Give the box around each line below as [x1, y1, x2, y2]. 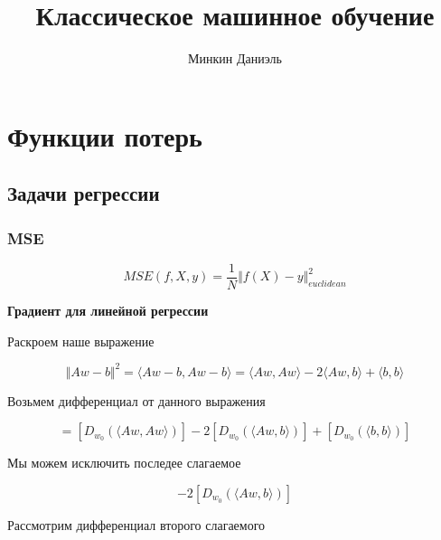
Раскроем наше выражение [7, 331, 155, 350]
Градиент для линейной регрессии [7, 300, 209, 319]
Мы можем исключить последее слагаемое [7, 453, 241, 472]
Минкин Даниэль [188, 49, 282, 68]
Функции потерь [7, 117, 202, 154]
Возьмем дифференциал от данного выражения [7, 391, 266, 410]
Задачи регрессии [7, 179, 160, 207]
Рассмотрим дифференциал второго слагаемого [7, 515, 266, 534]
